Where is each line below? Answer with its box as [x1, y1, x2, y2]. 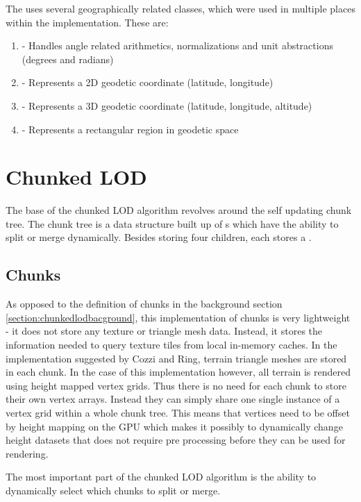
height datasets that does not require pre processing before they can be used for [6, 433, 346, 447]
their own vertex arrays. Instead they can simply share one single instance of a [6, 392, 340, 406]
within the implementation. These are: [6, 15, 169, 29]
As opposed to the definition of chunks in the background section [6, 296, 283, 311]
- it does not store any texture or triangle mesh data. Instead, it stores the [6, 324, 323, 338]
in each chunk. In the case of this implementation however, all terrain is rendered [6, 365, 351, 379]
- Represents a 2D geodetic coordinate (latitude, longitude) [22, 75, 274, 90]
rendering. [6, 446, 49, 460]
